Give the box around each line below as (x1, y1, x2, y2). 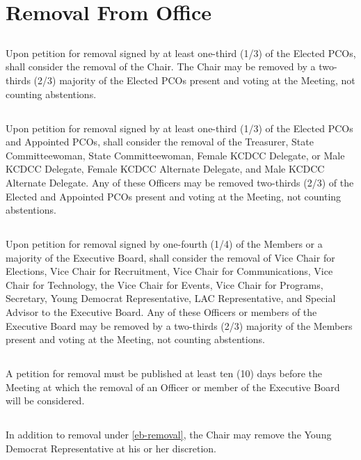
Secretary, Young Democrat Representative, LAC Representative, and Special (6, 291, 336, 306)
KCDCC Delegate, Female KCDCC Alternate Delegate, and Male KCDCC (6, 161, 325, 176)
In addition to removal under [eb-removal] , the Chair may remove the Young (6, 427, 332, 442)
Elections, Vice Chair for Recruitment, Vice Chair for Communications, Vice (6, 264, 333, 278)
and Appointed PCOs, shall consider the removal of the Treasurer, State (6, 134, 314, 149)
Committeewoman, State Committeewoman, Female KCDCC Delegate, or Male (6, 148, 345, 162)
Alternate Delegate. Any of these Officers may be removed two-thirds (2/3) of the (6, 175, 354, 189)
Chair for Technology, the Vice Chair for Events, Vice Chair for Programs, (6, 277, 323, 292)
